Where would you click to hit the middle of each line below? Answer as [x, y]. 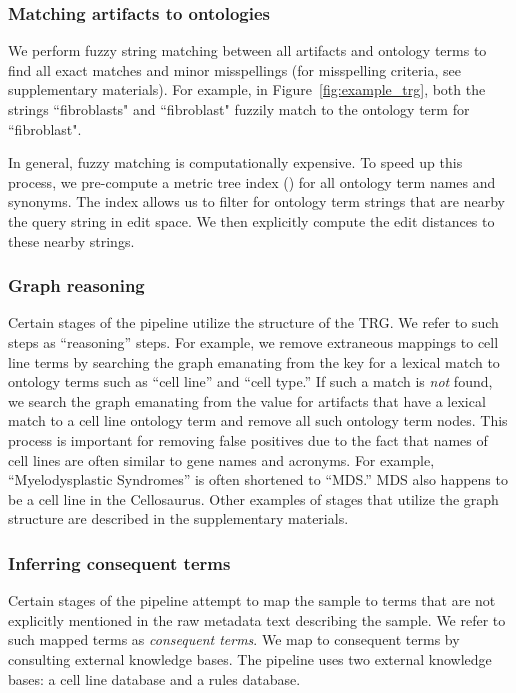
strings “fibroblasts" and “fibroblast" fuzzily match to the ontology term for [239, 109]
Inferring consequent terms [119, 562]
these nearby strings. [71, 240]
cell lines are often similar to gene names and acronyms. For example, [221, 459]
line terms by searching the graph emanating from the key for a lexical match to [254, 361]
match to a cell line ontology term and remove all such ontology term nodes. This [258, 420]
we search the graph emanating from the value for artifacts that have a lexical [247, 400]
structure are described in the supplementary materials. [178, 518]
